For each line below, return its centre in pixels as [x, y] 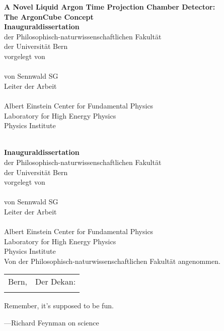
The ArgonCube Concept [49, 16]
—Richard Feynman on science [52, 323]
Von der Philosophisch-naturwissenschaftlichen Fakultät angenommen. [112, 261]
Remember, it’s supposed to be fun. [59, 306]
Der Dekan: [56, 282]
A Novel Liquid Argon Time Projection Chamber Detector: [110, 7]
